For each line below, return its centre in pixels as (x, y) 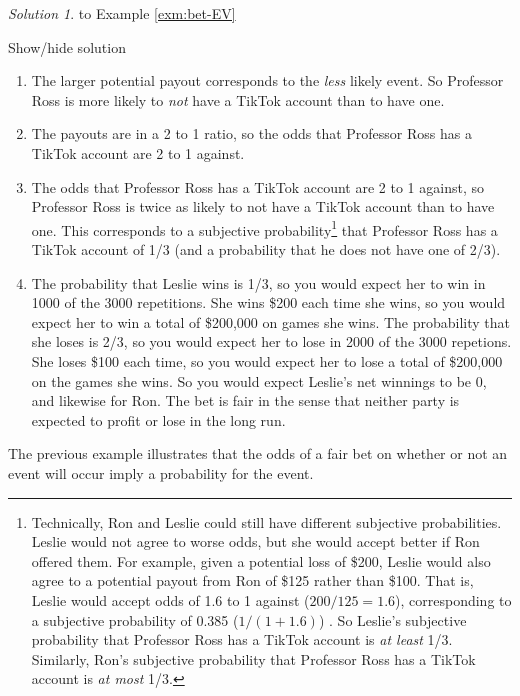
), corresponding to (453, 599)
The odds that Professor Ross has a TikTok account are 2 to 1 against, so (257, 186)
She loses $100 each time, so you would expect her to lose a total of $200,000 (267, 360)
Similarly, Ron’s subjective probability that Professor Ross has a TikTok (253, 658)
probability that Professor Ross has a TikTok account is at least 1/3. (242, 639)
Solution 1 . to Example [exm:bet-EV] (122, 13)
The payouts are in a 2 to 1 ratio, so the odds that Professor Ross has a (251, 133)
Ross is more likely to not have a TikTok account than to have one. (238, 99)
